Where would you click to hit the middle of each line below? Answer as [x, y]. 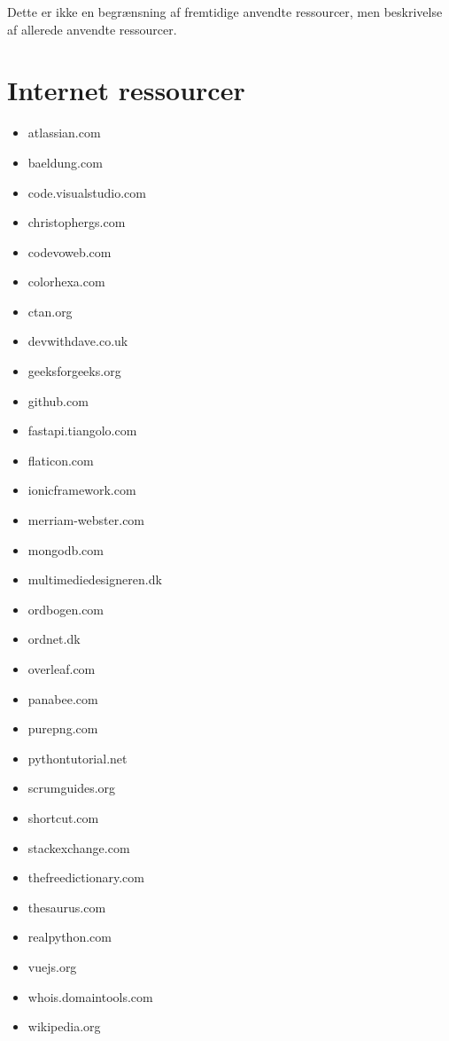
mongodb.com [66, 549]
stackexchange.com [79, 847]
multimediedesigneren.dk [95, 579]
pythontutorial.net [77, 758]
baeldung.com [65, 162]
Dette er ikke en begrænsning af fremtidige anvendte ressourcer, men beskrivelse [225, 12]
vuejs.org [52, 966]
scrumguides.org [72, 788]
